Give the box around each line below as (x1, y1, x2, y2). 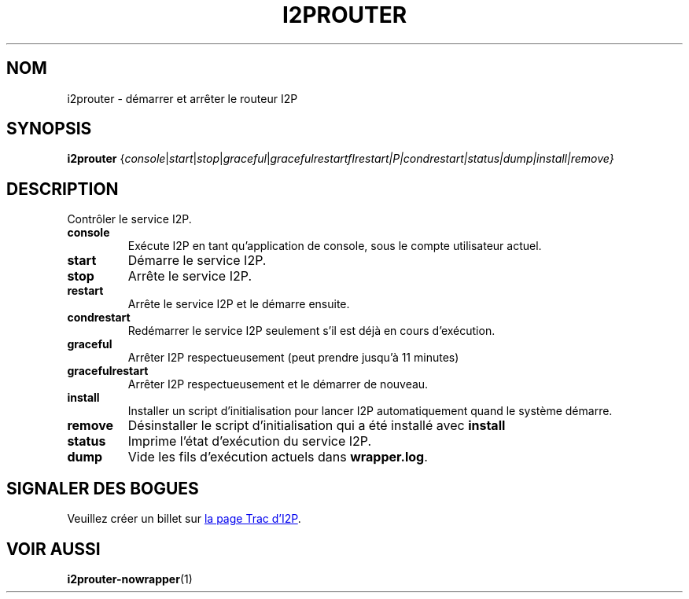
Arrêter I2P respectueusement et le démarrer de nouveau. (127, 377, 429, 391)
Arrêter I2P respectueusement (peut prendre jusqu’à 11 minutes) (127, 351, 459, 365)
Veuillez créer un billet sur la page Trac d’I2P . (67, 512, 301, 526)
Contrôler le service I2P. (67, 212, 192, 226)
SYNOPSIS (6, 119, 92, 139)
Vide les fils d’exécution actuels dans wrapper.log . (127, 449, 428, 465)
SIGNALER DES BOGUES (6, 478, 199, 498)
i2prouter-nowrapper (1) (67, 571, 193, 586)
